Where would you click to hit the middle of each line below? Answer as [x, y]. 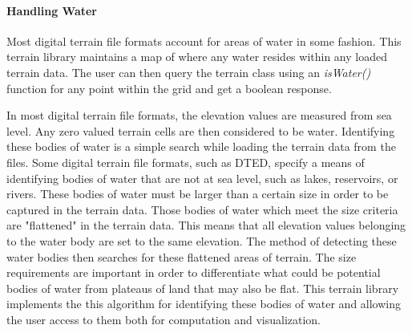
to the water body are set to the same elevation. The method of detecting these [202, 240]
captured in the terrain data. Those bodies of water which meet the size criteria [202, 209]
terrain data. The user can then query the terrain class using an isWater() [189, 72]
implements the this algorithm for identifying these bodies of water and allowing [204, 304]
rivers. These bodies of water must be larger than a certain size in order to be [198, 194]
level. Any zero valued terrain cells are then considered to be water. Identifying [201, 130]
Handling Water [52, 10]
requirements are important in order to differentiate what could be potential [194, 272]
